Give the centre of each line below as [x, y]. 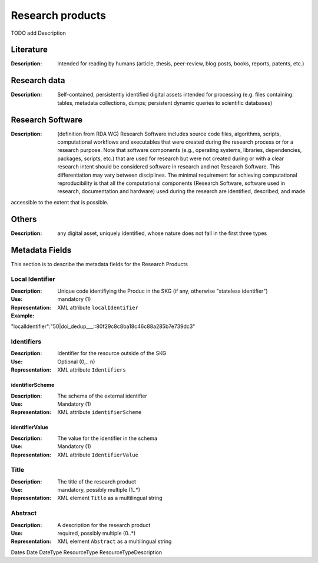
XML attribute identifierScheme [100, 412]
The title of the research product [97, 481]
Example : [23, 316]
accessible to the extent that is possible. [60, 202]
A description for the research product [104, 525]
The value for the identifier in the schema [107, 438]
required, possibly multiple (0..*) [97, 534]
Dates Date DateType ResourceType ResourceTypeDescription [86, 552]
